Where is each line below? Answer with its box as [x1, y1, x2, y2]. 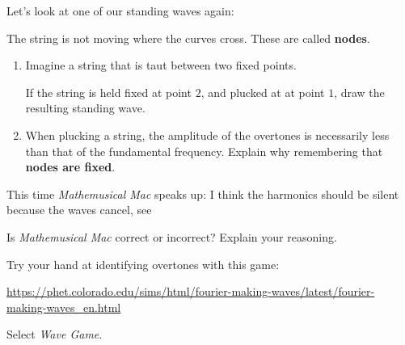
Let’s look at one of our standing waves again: [6, 2, 234, 19]
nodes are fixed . [25, 158, 116, 175]
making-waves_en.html [6, 298, 121, 315]
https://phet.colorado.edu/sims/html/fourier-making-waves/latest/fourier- [6, 283, 375, 300]
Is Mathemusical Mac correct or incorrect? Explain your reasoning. [6, 228, 337, 245]
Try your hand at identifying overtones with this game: [6, 255, 280, 272]
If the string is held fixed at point [25, 83, 192, 100]
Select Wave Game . [6, 326, 103, 343]
